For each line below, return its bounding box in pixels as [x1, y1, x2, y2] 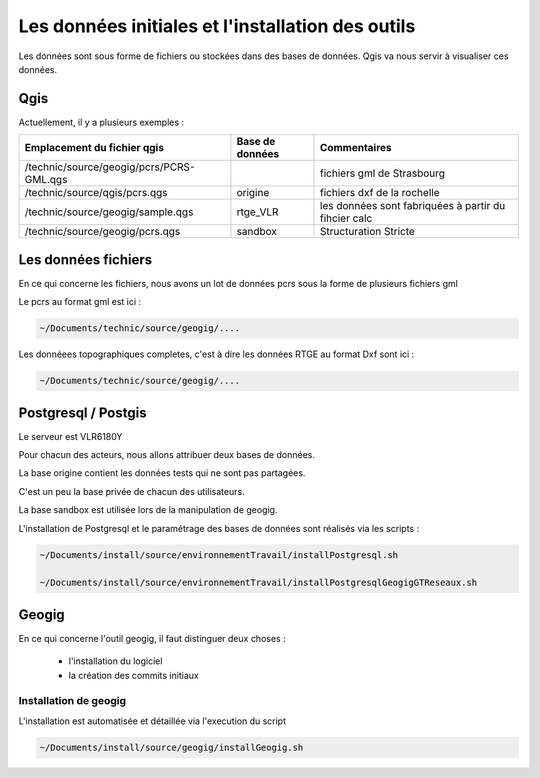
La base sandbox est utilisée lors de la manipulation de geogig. [18, 504, 278, 516]
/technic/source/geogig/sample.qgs [24, 205, 194, 219]
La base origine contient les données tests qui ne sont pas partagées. [18, 467, 306, 479]
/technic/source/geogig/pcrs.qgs [24, 225, 181, 239]
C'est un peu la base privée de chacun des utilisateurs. [18, 485, 245, 497]
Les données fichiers [18, 251, 153, 268]
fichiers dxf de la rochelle [320, 186, 440, 200]
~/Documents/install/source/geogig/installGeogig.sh [39, 741, 304, 753]
